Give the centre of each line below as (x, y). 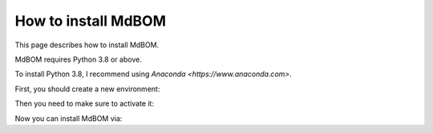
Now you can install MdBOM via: (69, 118)
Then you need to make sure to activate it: (84, 103)
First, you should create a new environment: (87, 89)
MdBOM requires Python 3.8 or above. (78, 59)
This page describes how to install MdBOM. (87, 45)
